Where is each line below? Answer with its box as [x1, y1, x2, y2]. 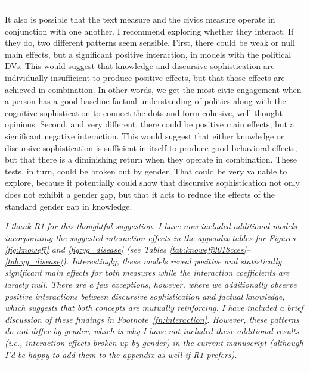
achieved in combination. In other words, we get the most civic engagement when [5, 83, 302, 95]
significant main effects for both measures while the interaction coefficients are [5, 266, 290, 279]
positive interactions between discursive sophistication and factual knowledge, [5, 289, 285, 302]
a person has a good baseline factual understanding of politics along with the [5, 95, 286, 107]
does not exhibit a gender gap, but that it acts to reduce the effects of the [5, 188, 275, 200]
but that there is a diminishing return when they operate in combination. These [5, 153, 297, 166]
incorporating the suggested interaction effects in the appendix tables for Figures [5, 231, 296, 244]
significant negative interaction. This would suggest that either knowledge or [5, 129, 284, 142]
